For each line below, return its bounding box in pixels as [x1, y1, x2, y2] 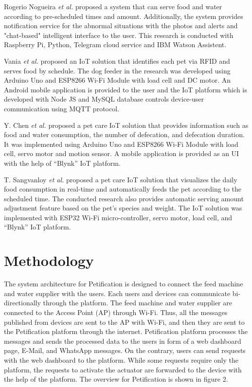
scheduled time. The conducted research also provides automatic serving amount [4, 193, 244, 203]
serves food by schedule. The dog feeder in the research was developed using [4, 65, 231, 75]
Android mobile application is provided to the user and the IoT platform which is [4, 84, 247, 94]
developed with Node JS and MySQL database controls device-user [4, 94, 204, 104]
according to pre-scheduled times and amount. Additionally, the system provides [4, 11, 243, 21]
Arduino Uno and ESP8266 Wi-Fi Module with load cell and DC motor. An [4, 75, 231, 85]
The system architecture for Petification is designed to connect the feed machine [4, 279, 243, 289]
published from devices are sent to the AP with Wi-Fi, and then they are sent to [4, 317, 245, 327]
